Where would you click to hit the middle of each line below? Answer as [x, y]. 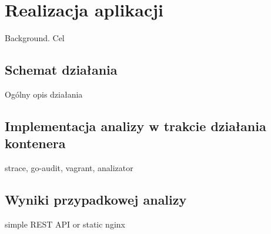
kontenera [35, 143]
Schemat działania [61, 70]
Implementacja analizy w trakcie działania [135, 126]
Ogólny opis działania [44, 94]
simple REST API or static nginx [65, 224]
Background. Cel [35, 38]
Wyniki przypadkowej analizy [96, 200]
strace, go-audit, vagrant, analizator [69, 168]
